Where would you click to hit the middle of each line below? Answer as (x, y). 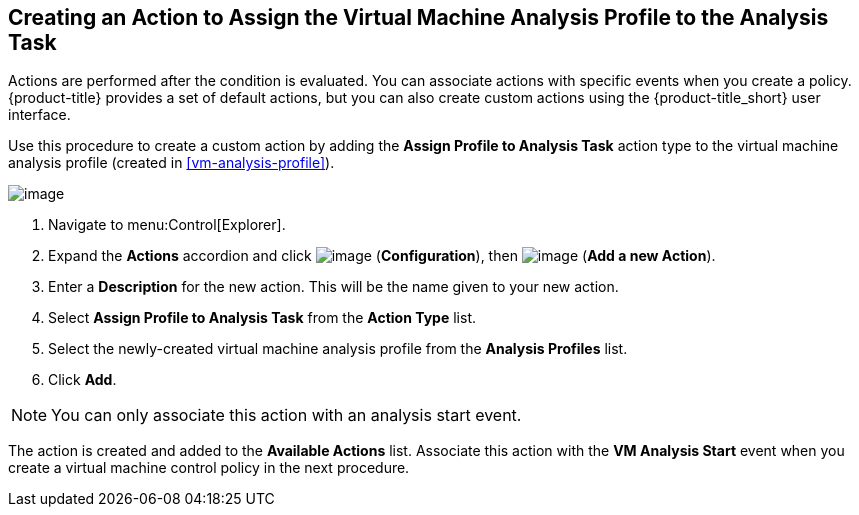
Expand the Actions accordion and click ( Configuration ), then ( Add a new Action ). (382, 256)
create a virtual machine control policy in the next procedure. (209, 468)
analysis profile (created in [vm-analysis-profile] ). (171, 163)
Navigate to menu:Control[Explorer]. (167, 225)
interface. (39, 115)
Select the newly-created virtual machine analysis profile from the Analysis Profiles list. (338, 349)
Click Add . (82, 380)
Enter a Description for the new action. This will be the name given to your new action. (333, 287)
